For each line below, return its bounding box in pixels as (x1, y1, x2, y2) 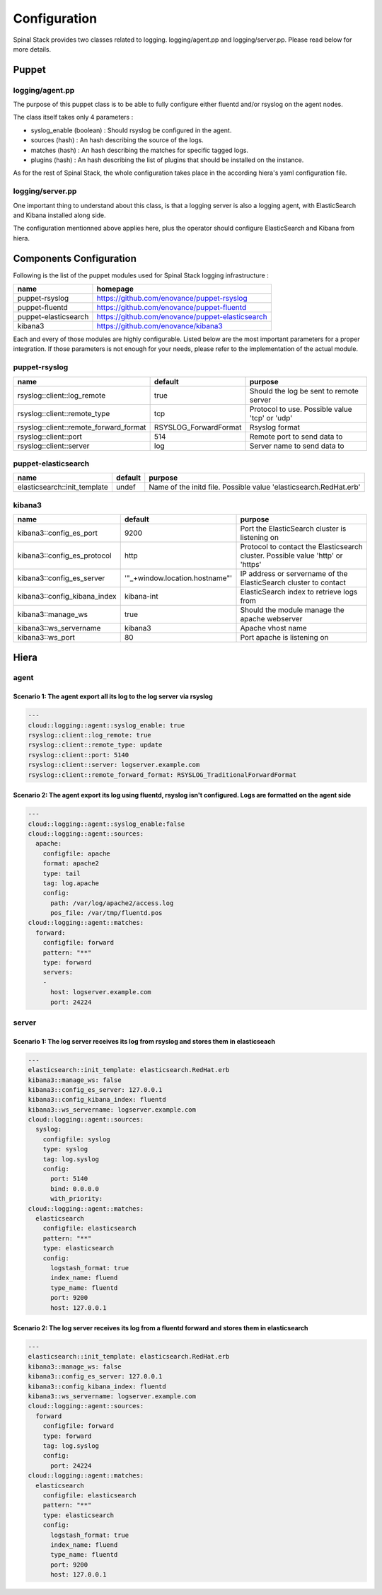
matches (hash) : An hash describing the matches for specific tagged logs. (30, 146, 249, 154)
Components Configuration (13, 252, 137, 265)
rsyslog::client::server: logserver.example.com (28, 761, 200, 769)
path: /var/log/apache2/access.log (50, 899, 174, 907)
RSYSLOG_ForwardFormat (154, 422, 242, 432)
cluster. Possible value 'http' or (240, 551, 343, 560)
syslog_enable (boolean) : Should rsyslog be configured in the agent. (30, 126, 232, 134)
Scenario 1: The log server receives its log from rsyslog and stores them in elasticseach (13, 1037, 276, 1045)
